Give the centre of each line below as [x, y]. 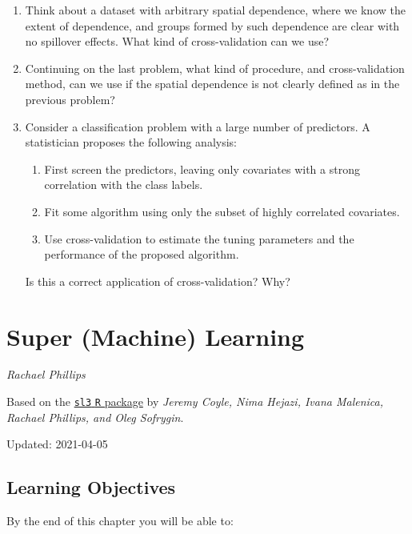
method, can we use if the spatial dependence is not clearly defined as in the [212, 84]
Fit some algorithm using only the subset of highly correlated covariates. [222, 211]
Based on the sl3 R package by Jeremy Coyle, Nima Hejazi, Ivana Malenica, [195, 402]
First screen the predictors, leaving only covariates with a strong [202, 169]
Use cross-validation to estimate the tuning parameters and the [199, 238]
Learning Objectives [91, 487]
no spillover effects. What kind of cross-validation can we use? [177, 41]
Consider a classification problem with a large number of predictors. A [198, 126]
